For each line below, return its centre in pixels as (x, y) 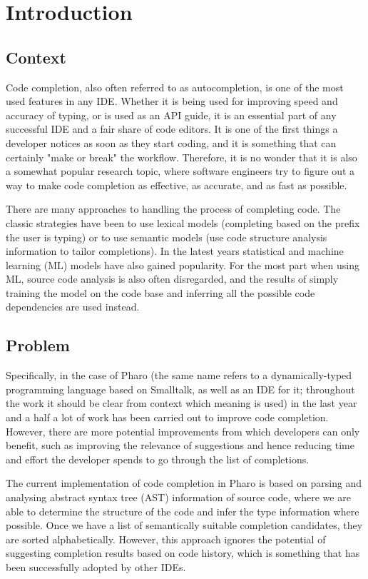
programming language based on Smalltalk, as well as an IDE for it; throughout (180, 389)
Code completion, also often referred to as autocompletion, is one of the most (175, 87)
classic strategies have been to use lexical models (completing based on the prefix (183, 222)
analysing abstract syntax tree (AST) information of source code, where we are (178, 497)
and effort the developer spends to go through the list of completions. (158, 459)
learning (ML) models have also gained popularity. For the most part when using (183, 265)
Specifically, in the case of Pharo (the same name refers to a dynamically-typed (179, 375)
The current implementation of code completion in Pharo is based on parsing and (184, 483)
